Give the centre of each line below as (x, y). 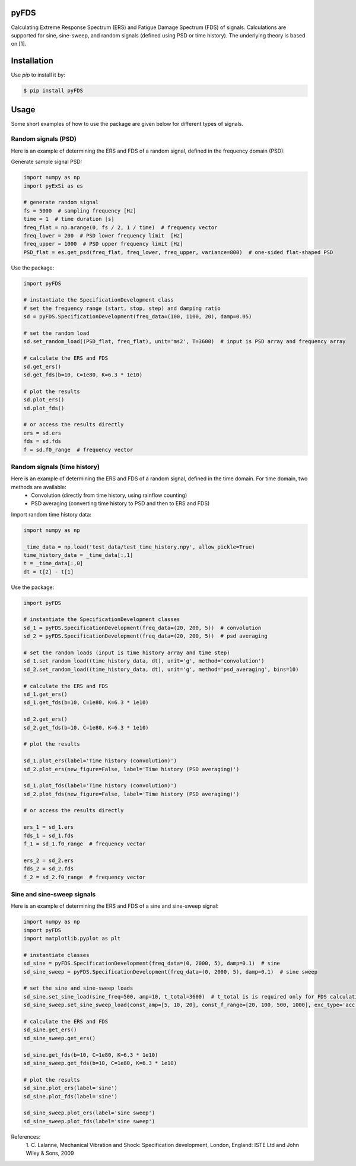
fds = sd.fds (42, 441)
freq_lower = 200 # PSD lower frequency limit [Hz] (103, 235)
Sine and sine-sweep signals (53, 894)
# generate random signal (61, 202)
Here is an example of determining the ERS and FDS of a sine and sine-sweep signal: (115, 906)
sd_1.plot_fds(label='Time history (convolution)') (100, 786)
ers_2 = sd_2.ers (49, 860)
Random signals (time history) (55, 467)
